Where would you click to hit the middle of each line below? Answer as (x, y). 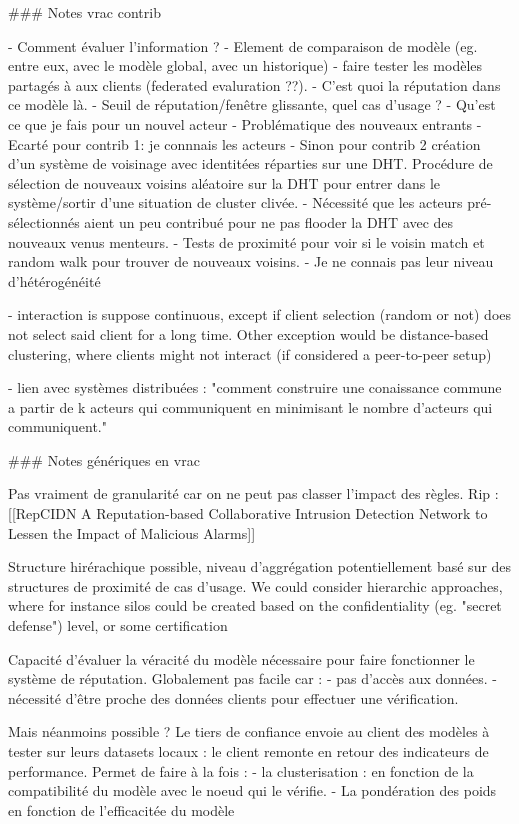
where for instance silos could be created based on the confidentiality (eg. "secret (255, 605)
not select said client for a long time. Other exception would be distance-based (248, 333)
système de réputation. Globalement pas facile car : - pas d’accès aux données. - (253, 678)
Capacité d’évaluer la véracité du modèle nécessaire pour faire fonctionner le (241, 658)
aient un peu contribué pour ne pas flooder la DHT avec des (269, 221)
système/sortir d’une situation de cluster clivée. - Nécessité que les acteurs (235, 202)
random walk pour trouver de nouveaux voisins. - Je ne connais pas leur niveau (251, 261)
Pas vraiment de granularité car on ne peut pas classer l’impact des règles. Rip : (253, 493)
